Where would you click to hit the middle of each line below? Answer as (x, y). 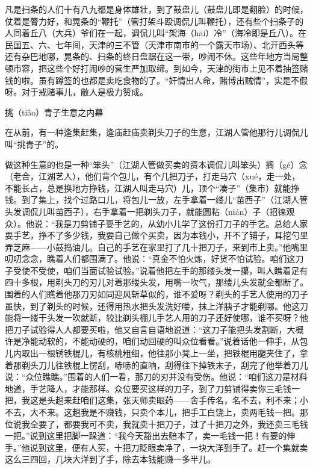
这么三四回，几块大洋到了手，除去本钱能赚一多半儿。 (110, 459)
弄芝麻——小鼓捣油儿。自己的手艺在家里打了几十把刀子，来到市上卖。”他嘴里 (156, 247)
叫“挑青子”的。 (34, 144)
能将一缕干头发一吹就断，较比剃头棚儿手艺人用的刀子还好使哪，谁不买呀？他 (156, 318)
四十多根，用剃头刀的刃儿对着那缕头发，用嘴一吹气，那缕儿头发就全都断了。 (156, 282)
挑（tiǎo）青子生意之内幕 (54, 112)
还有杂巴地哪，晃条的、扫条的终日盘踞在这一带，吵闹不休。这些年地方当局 (152, 56)
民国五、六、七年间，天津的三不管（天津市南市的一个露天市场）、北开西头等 (154, 44)
